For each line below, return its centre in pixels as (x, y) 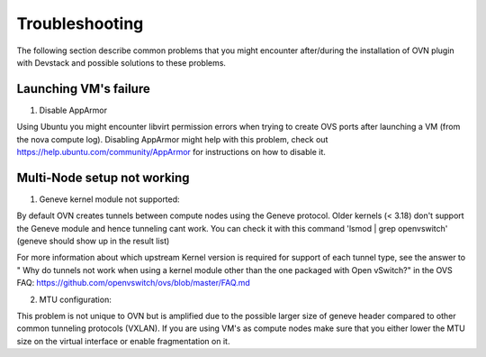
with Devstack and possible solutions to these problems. (121, 62)
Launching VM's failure (83, 89)
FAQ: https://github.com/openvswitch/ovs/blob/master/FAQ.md (134, 283)
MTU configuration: (75, 299)
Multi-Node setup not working (103, 177)
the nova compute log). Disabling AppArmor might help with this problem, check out (172, 139)
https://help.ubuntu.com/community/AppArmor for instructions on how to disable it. (171, 152)
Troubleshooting (80, 23)
